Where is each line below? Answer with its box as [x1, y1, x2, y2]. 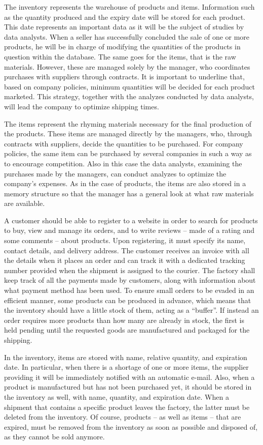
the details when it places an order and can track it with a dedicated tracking [4, 255, 245, 265]
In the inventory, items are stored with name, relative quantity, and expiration [4, 351, 247, 362]
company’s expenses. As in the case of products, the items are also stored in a [4, 178, 246, 189]
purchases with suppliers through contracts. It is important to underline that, [4, 71, 245, 82]
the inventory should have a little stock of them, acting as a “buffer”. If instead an [4, 305, 259, 315]
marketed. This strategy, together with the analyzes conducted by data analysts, [4, 91, 254, 102]
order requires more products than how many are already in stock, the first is [4, 314, 245, 325]
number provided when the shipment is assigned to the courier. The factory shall [4, 264, 255, 275]
